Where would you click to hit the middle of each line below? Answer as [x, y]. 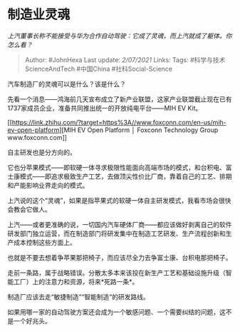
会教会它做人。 [29, 209]
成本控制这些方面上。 [45, 242]
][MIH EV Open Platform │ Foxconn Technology [129, 130]
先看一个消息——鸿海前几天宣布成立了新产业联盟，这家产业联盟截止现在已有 [120, 99]
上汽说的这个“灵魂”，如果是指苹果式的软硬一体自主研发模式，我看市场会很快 [119, 200]
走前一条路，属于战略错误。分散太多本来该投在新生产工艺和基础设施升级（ [116, 273]
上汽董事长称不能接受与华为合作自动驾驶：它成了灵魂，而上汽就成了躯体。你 [120, 36]
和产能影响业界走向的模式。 [48, 185]
